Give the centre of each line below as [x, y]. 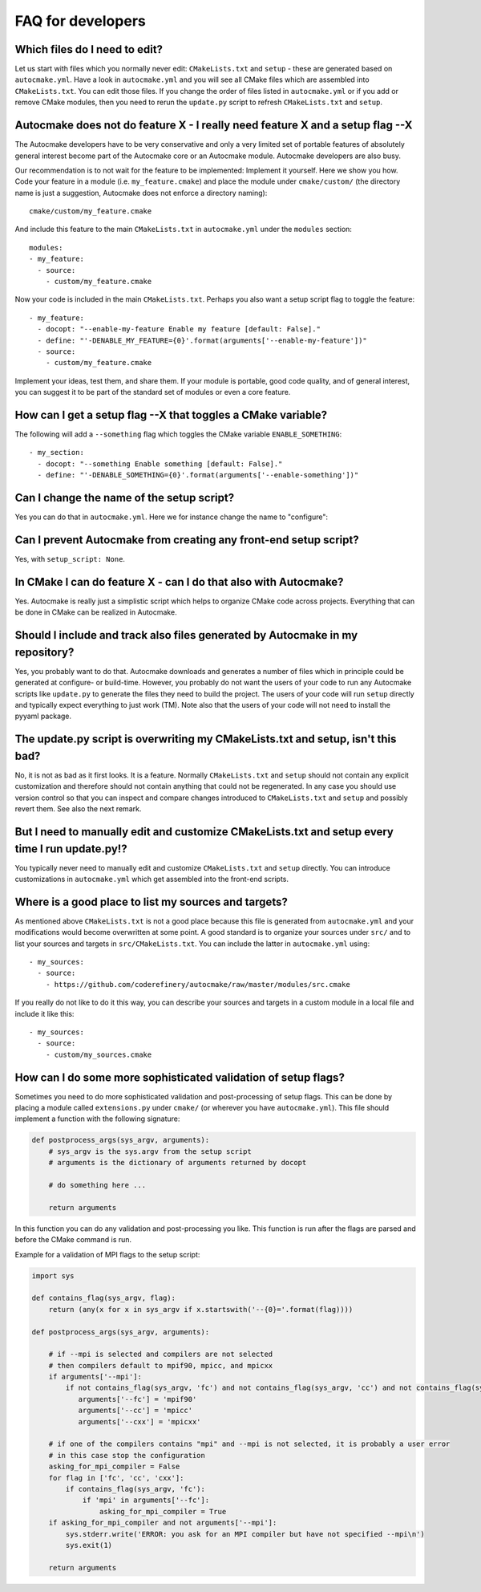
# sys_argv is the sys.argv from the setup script [150, 1151]
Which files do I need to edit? [89, 49]
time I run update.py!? [71, 849]
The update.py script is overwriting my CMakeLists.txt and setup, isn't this [206, 739]
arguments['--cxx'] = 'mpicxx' [139, 1421]
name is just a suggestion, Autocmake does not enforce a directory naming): [141, 193]
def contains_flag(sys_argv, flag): [104, 1298]
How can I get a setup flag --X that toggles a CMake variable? [171, 414]
